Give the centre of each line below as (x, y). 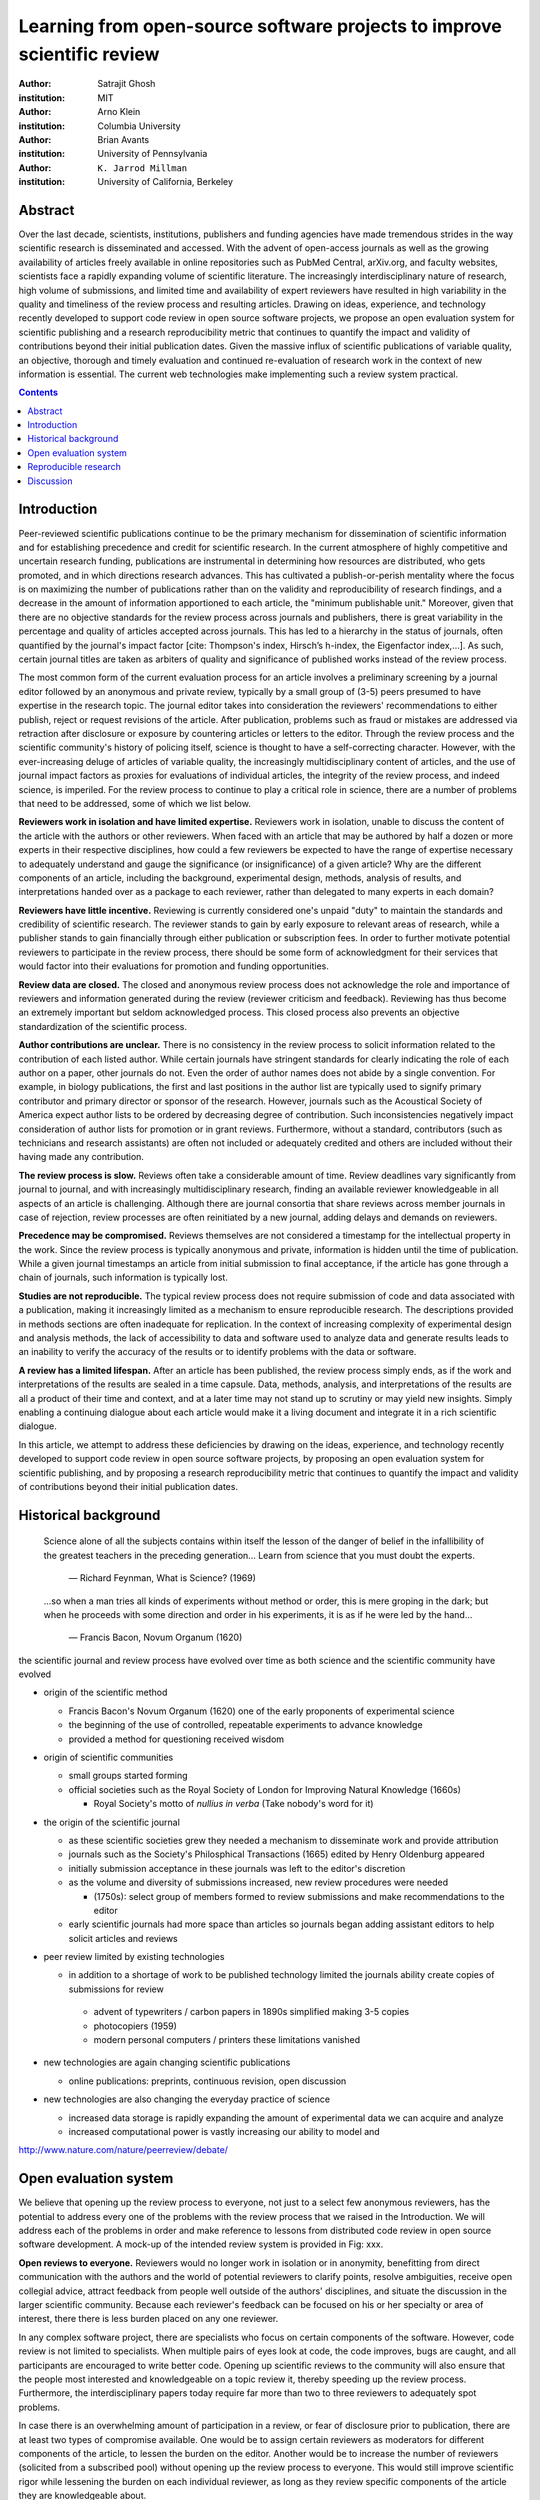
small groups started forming (128, 1776)
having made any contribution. (81, 1157)
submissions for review (116, 1989)
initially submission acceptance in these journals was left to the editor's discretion (237, 1868)
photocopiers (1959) (135, 2026)
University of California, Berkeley (165, 182)
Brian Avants (123, 139)
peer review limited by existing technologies (134, 1957)
